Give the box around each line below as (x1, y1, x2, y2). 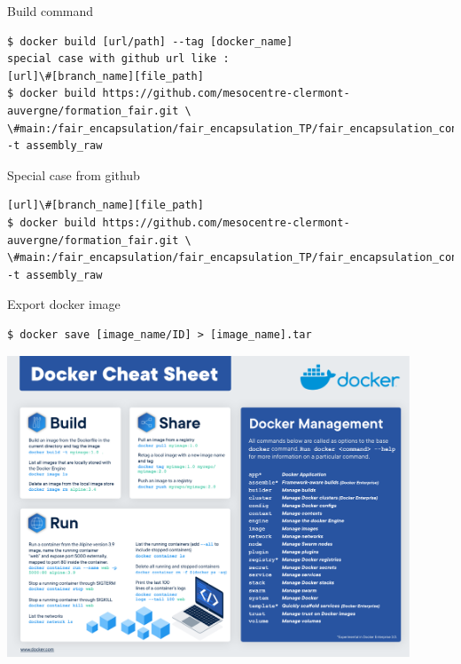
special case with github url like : (7, 52, 230, 66)
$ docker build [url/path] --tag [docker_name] (7, 35, 293, 48)
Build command (7, 2, 94, 20)
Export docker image (7, 295, 121, 313)
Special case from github (7, 165, 140, 184)
